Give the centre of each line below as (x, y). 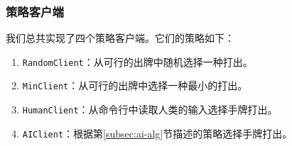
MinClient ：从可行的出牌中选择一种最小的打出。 (135, 85)
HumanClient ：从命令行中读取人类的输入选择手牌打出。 (150, 109)
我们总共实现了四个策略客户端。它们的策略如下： (120, 38)
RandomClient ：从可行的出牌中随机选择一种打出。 (137, 61)
